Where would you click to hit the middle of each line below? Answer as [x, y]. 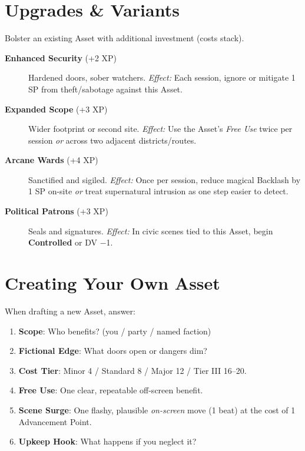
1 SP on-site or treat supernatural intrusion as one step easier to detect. [158, 191]
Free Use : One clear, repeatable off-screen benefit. [111, 390]
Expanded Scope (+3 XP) [56, 109]
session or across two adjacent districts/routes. [112, 140]
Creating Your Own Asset [112, 283]
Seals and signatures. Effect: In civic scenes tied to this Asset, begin [151, 231]
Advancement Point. [55, 421]
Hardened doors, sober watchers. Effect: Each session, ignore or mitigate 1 [162, 77]
